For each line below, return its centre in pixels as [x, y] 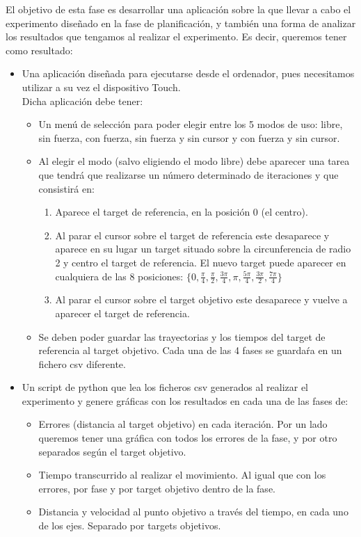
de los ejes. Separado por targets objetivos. [130, 526]
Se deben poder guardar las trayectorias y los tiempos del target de [182, 336]
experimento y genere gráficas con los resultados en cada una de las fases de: [185, 400]
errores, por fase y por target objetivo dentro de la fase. [157, 488]
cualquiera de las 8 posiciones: [119, 276]
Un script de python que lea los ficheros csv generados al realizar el [165, 387]
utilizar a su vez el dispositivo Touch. [101, 87]
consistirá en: [66, 188]
